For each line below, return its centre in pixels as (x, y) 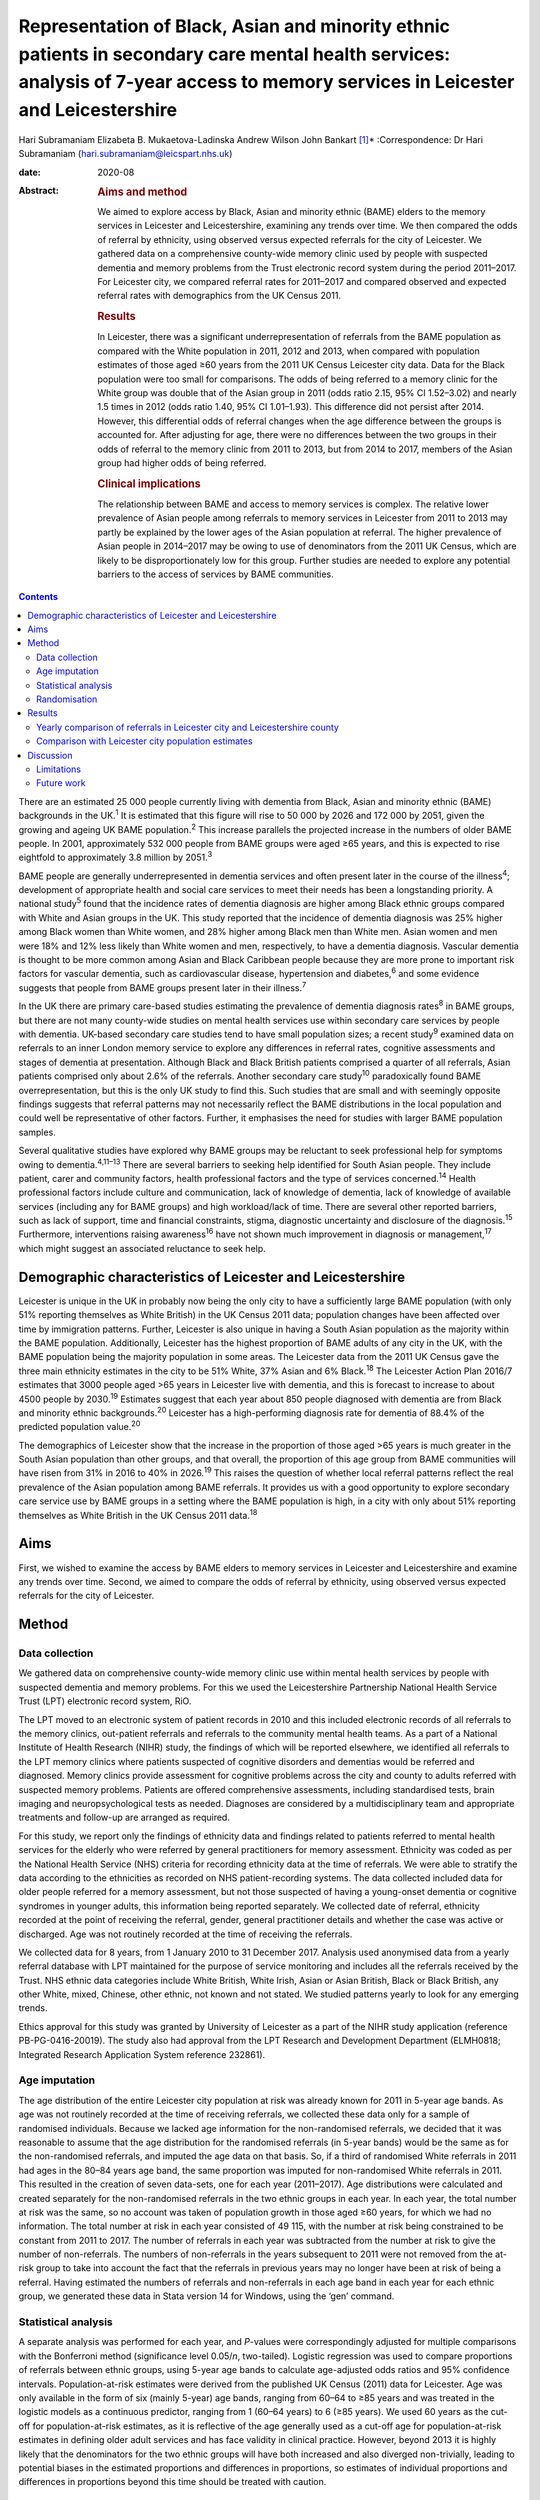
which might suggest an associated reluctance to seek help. (142, 1248)
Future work (61, 783)
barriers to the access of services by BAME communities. (215, 574)
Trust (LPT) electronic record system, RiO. (105, 1701)
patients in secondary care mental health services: (234, 54)
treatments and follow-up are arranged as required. (124, 1817)
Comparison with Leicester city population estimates (145, 741)
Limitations (59, 769)
